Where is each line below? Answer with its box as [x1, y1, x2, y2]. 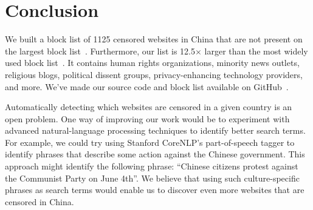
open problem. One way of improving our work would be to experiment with [5, 112, 290, 125]
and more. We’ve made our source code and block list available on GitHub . [5, 80, 289, 93]
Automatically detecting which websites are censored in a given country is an [5, 100, 292, 113]
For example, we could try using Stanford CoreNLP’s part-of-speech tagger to [5, 136, 295, 148]
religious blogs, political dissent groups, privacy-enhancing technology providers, [5, 68, 303, 80]
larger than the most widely [204, 44, 308, 57]
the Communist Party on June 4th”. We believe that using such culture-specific [5, 171, 300, 184]
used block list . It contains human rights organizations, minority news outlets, [5, 56, 300, 69]
